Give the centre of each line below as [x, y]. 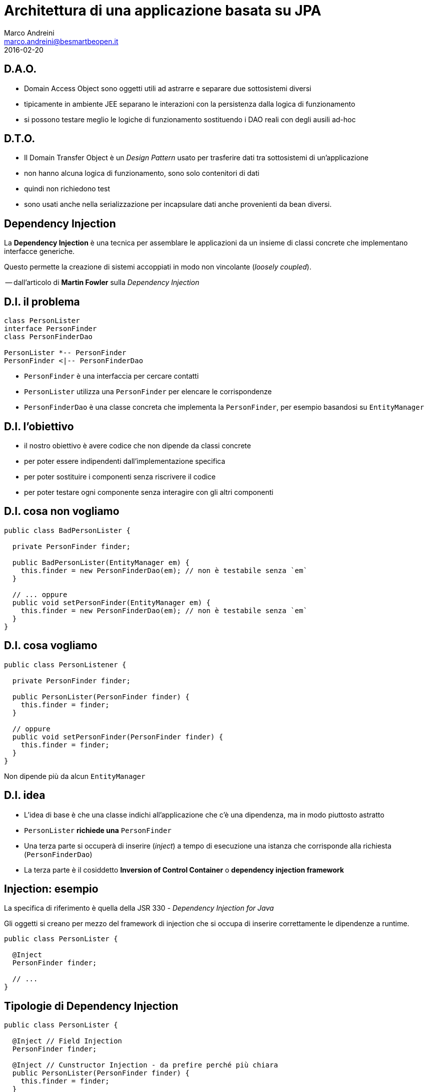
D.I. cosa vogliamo [51, 646]
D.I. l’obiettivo [39, 426]
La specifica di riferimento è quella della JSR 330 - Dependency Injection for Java [139, 908]
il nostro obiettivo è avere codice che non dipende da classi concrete [137, 445]
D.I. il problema [42, 302]
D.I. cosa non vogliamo [62, 511]
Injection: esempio [51, 889]
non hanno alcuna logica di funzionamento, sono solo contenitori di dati [142, 173]
